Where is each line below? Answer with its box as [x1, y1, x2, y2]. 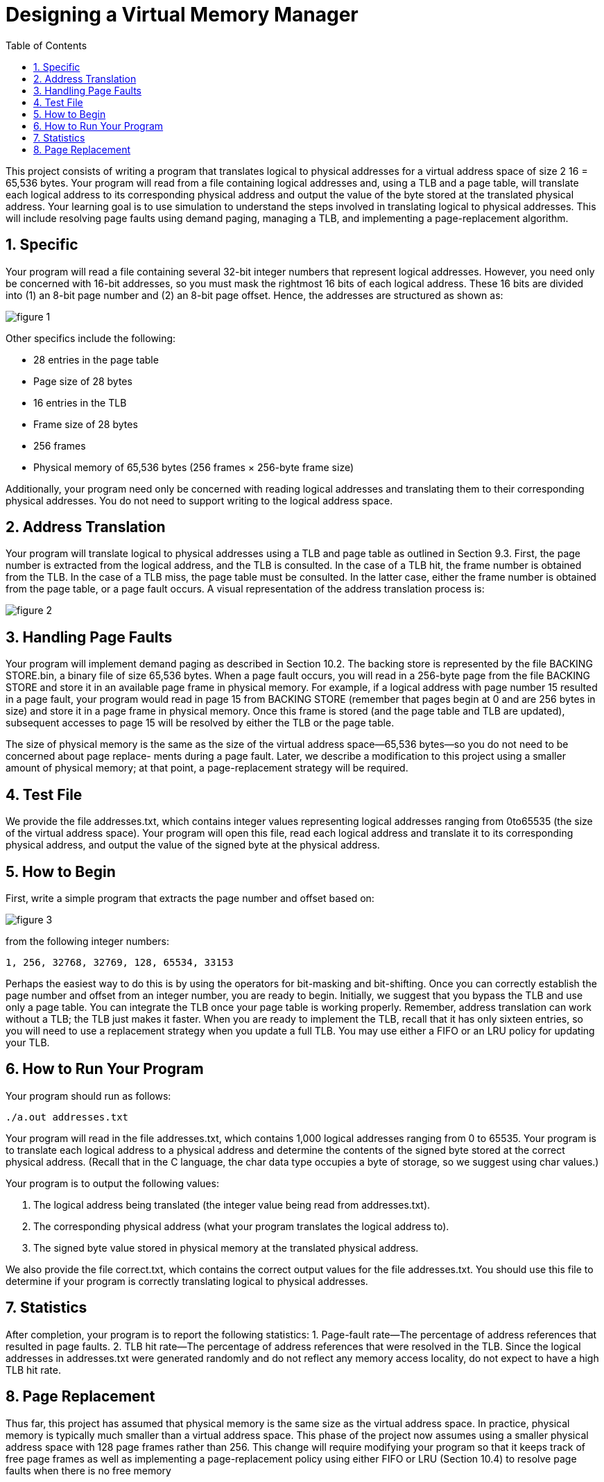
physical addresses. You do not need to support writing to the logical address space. [6, 494, 393, 506]
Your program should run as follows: [6, 1089, 171, 1102]
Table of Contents [6, 39, 87, 51]
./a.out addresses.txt [6, 1111, 129, 1123]
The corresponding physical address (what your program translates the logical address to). [33, 1220, 449, 1232]
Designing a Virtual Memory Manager [6, 3, 359, 26]
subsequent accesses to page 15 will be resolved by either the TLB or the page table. [6, 717, 395, 729]
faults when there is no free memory [6, 1464, 171, 1476]
